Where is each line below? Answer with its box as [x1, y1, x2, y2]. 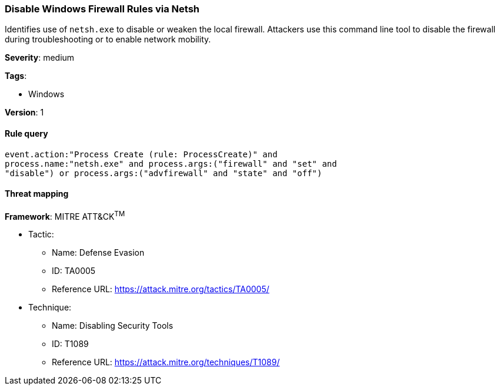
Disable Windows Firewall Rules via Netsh [5, 3, 200, 15]
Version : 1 [5, 107, 44, 118]
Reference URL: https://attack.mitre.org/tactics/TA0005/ [52, 284, 269, 295]
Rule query [5, 128, 48, 138]
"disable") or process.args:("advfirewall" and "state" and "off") [5, 168, 322, 178]
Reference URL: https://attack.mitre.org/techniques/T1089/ [52, 357, 280, 368]
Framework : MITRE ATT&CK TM [5, 209, 125, 222]
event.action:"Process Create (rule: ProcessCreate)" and [5, 149, 278, 159]
